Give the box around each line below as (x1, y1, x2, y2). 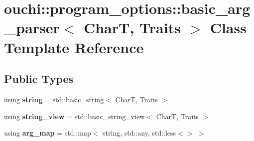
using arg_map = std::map (4, 128, 91, 138)
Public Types (4, 71, 74, 86)
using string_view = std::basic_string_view (4, 111, 145, 121)
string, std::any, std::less (103, 128, 176, 138)
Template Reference (4, 37, 144, 57)
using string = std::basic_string (4, 94, 104, 104)
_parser (4, 17, 60, 38)
